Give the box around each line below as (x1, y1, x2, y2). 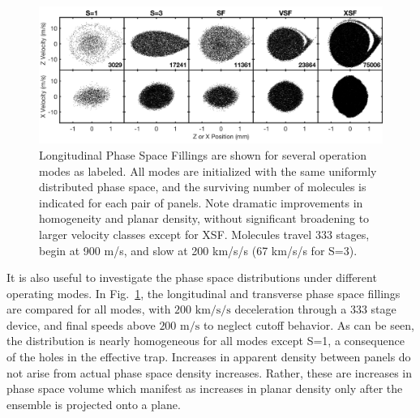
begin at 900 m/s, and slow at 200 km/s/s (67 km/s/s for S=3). (39, 241, 358, 258)
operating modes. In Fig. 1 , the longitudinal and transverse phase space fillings (6, 284, 401, 301)
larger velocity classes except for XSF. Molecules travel (39, 225, 312, 242)
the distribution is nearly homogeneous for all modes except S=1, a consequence (6, 332, 405, 349)
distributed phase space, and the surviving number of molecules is (39, 178, 366, 195)
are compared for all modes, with (6, 301, 171, 318)
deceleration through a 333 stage (234, 301, 396, 318)
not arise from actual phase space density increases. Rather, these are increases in (6, 364, 412, 381)
